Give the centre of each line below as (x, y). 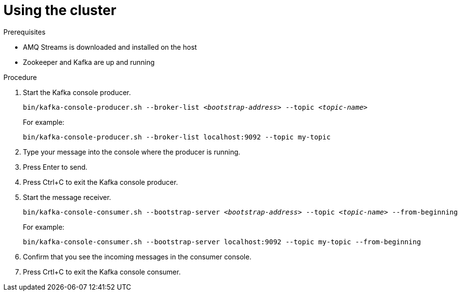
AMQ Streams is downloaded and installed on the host (110, 47)
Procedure (20, 77)
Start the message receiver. (67, 197)
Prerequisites (25, 32)
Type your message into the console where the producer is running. (132, 152)
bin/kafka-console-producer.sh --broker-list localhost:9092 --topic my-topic (177, 137)
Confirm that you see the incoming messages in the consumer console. (137, 256)
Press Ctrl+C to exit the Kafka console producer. (101, 182)
